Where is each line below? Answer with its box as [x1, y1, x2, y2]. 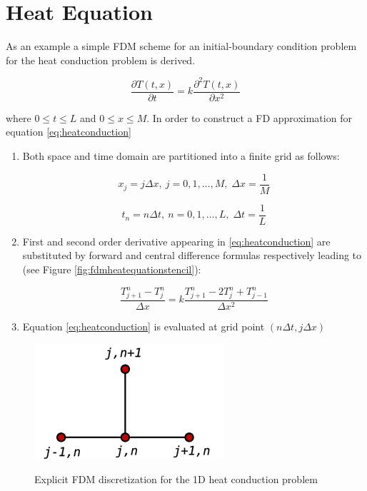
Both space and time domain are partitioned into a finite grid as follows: [22, 148, 340, 163]
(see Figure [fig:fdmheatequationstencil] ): [22, 261, 201, 276]
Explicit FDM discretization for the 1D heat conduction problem [34, 472, 318, 487]
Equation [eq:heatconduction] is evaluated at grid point [22, 318, 265, 333]
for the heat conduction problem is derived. [6, 52, 196, 67]
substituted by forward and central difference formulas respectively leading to [22, 248, 362, 263]
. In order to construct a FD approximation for [146, 110, 352, 125]
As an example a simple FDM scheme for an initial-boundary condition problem [6, 39, 357, 54]
